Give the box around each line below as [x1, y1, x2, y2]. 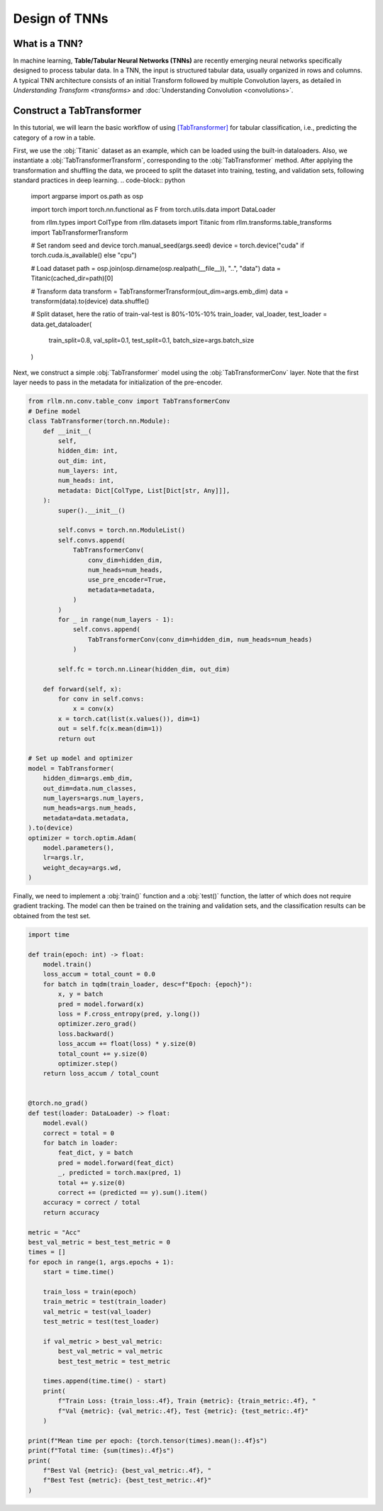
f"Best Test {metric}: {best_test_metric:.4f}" [43, 1476, 212, 1485]
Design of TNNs [13, 11, 109, 26]
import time [28, 930, 70, 939]
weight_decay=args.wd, [43, 864, 122, 871]
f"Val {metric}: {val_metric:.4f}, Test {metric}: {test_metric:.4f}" [57, 1407, 309, 1415]
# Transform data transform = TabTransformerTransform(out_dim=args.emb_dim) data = [30, 287, 289, 296]
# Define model [28, 407, 81, 415]
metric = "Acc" [28, 1228, 81, 1237]
